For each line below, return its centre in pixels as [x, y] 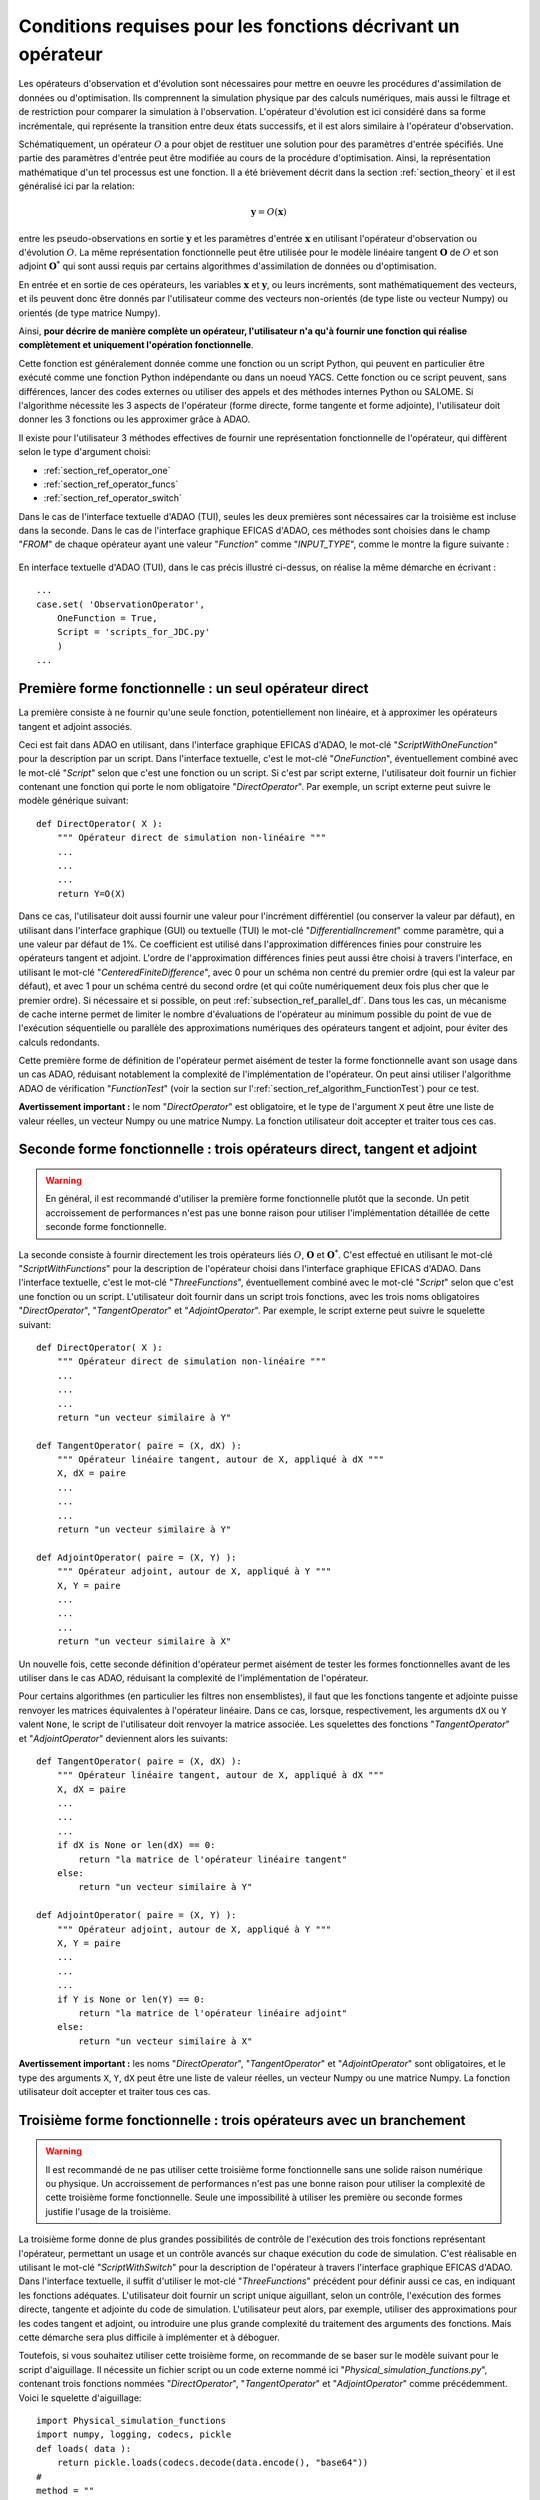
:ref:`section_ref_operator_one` [107, 470]
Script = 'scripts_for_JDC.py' [133, 632]
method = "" [65, 2490]
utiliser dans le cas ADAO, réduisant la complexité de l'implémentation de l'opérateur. [193, 1677]
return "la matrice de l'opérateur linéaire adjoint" [213, 2013]
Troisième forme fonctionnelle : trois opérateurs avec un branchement [242, 2120]
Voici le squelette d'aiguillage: [80, 2397]
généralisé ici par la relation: [76, 186]
